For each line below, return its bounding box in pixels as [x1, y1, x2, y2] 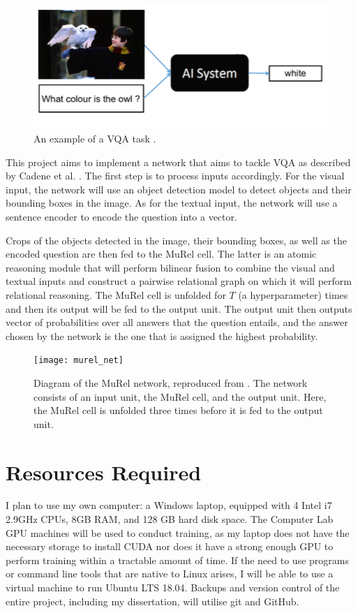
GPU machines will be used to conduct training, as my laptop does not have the [6, 525, 350, 540]
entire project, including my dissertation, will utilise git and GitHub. [6, 593, 299, 608]
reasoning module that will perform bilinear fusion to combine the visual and [6, 260, 335, 274]
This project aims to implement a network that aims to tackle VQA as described [6, 154, 351, 169]
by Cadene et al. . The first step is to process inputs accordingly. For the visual [6, 168, 345, 183]
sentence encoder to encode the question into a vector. [6, 209, 237, 223]
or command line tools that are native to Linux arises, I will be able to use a [6, 566, 334, 581]
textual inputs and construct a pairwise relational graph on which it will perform [6, 274, 352, 288]
